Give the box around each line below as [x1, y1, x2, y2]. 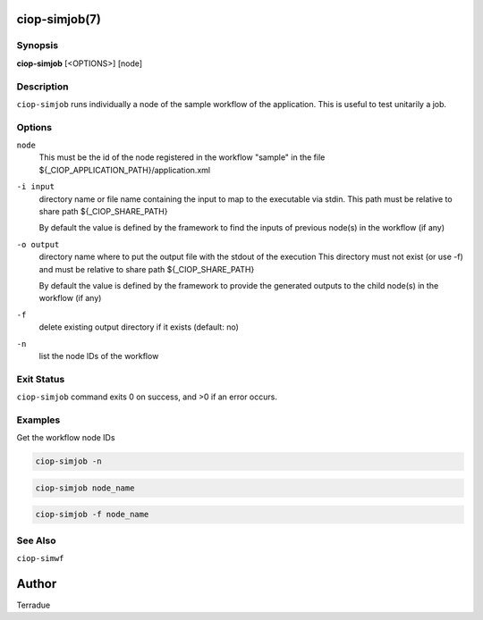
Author [16, 576, 57, 591]
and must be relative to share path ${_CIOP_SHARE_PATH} [38, 264, 255, 274]
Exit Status [16, 373, 65, 385]
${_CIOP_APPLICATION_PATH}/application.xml [38, 164, 210, 175]
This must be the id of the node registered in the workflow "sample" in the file [38, 152, 326, 163]
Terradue [16, 599, 51, 610]
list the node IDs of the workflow [38, 350, 159, 361]
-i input [16, 181, 55, 192]
